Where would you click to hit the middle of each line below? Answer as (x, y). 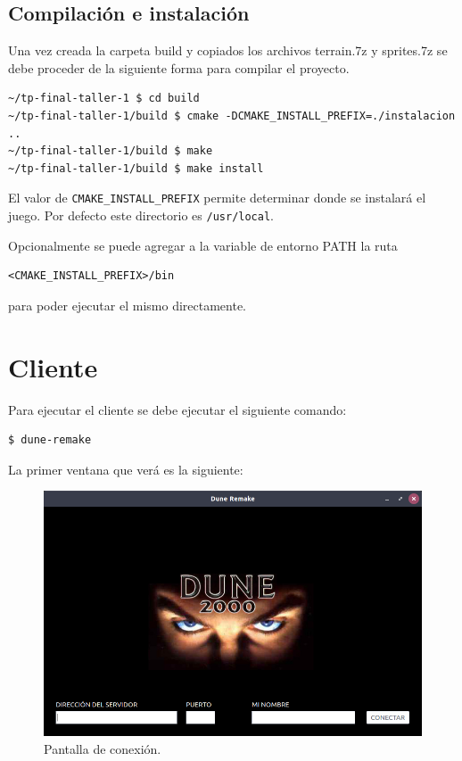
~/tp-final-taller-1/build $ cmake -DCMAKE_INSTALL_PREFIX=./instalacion (232, 116)
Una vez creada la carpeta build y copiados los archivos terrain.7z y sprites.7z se (228, 50)
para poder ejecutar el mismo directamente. (127, 305)
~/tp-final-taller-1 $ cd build (104, 99)
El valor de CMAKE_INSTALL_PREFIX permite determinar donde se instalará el (217, 198)
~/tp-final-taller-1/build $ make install (136, 168)
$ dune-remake (50, 440)
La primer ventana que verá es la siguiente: (126, 469)
